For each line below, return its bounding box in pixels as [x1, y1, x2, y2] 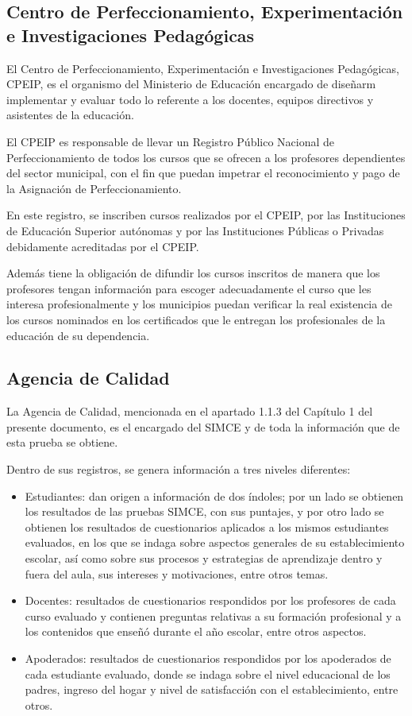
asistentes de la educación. [6, 106, 134, 123]
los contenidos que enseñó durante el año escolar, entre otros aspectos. [25, 623, 367, 640]
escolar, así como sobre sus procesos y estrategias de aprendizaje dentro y [25, 550, 383, 567]
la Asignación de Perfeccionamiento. [6, 180, 182, 196]
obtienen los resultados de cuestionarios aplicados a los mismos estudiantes [25, 518, 389, 535]
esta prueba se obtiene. [6, 434, 118, 451]
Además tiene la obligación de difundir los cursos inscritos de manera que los [6, 265, 380, 281]
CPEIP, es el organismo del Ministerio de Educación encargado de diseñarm [6, 75, 376, 92]
